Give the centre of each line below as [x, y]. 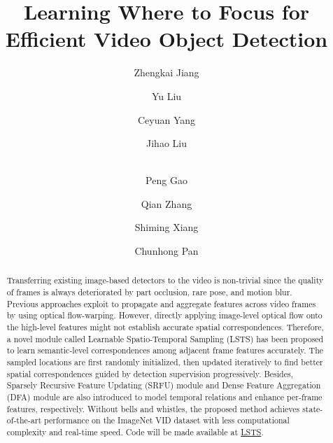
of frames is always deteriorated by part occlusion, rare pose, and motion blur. [149, 292]
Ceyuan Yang [166, 119]
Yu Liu [166, 96]
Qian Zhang [166, 203]
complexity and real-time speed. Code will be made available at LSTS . [135, 431]
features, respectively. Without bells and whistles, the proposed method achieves [153, 408]
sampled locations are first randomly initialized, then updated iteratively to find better [165, 362]
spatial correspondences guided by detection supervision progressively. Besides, [150, 373]
